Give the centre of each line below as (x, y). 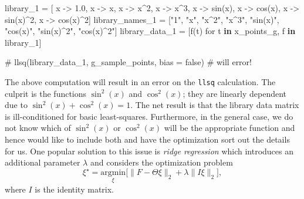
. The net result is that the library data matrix (215, 105)
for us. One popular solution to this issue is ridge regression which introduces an (149, 151)
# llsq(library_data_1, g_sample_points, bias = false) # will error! (128, 62)
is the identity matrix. (74, 189)
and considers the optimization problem (161, 162)
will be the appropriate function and (229, 128)
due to (16, 105)
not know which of (38, 128)
